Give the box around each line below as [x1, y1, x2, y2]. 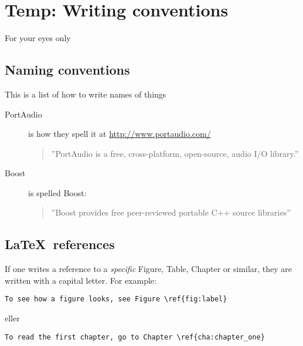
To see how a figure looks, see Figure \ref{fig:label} [5, 295, 227, 304]
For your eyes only [5, 32, 71, 44]
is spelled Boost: [28, 186, 87, 199]
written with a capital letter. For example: [5, 274, 156, 286]
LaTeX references [5, 235, 115, 253]
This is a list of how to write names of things [5, 88, 166, 100]
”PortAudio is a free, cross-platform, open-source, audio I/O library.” [51, 147, 299, 159]
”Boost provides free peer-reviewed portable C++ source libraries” [51, 206, 291, 219]
